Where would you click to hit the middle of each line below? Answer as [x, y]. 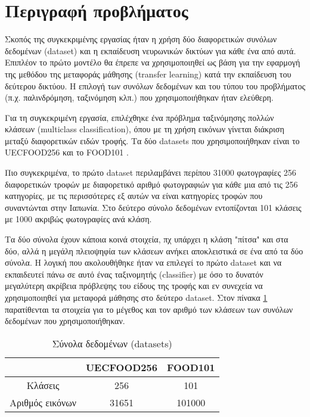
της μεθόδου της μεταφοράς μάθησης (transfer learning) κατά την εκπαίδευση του [148, 74]
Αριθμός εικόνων [43, 402]
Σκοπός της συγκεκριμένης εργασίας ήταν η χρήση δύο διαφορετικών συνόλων [141, 39]
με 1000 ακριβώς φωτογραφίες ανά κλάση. [78, 219]
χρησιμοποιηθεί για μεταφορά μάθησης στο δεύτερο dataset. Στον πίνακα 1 [136, 297]
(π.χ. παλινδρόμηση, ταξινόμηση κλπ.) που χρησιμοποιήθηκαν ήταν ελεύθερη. [139, 97]
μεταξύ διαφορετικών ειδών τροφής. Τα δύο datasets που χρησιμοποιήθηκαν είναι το [152, 140]
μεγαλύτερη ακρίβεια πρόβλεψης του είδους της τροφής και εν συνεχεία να [134, 286]
